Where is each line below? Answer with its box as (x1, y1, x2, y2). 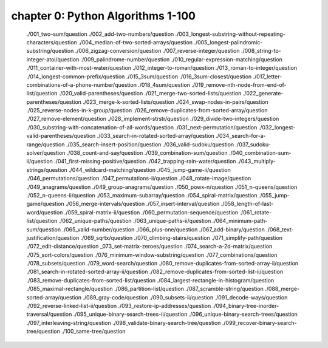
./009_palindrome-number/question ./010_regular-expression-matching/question (80, 55, 282, 63)
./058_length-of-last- (220, 200, 274, 208)
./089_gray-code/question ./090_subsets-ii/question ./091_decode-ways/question (83, 293, 288, 301)
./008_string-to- (241, 47, 282, 55)
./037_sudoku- (235, 140, 272, 148)
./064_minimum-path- (212, 217, 268, 225)
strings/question (26, 166, 68, 173)
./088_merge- (264, 285, 300, 293)
